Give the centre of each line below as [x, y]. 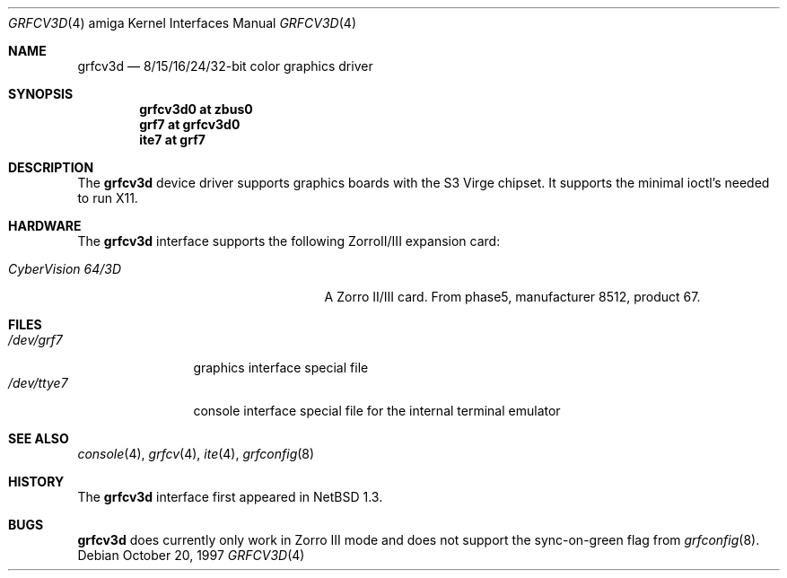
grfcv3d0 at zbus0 [196, 109]
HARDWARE [45, 226]
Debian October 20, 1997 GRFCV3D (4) [191, 555]
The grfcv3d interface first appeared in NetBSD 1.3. [230, 497]
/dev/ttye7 [38, 383]
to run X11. [108, 198]
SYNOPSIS [41, 94]
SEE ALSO [39, 438]
